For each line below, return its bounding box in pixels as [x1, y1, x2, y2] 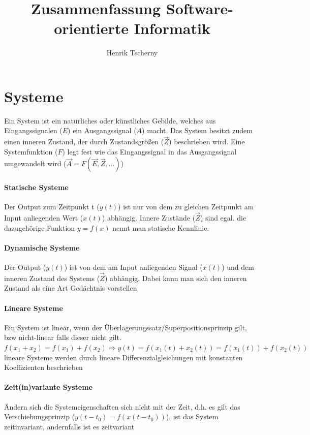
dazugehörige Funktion [4, 222, 75, 233]
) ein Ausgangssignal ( [68, 125, 137, 136]
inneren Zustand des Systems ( [4, 272, 100, 283]
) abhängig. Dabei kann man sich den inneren [104, 272, 247, 283]
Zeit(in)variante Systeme [4, 382, 92, 392]
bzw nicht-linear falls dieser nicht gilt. [4, 332, 121, 343]
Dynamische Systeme [4, 242, 80, 253]
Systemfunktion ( [4, 146, 58, 157]
